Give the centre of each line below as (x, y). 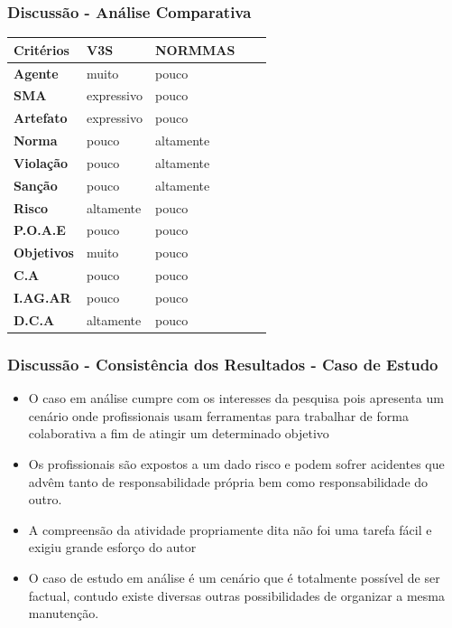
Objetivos (44, 253)
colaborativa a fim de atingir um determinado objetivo (179, 433)
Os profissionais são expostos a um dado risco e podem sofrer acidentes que (236, 463)
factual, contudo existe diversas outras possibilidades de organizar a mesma (236, 595)
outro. (45, 499)
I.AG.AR (42, 297)
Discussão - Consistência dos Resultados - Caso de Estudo (223, 364)
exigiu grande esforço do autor (112, 547)
